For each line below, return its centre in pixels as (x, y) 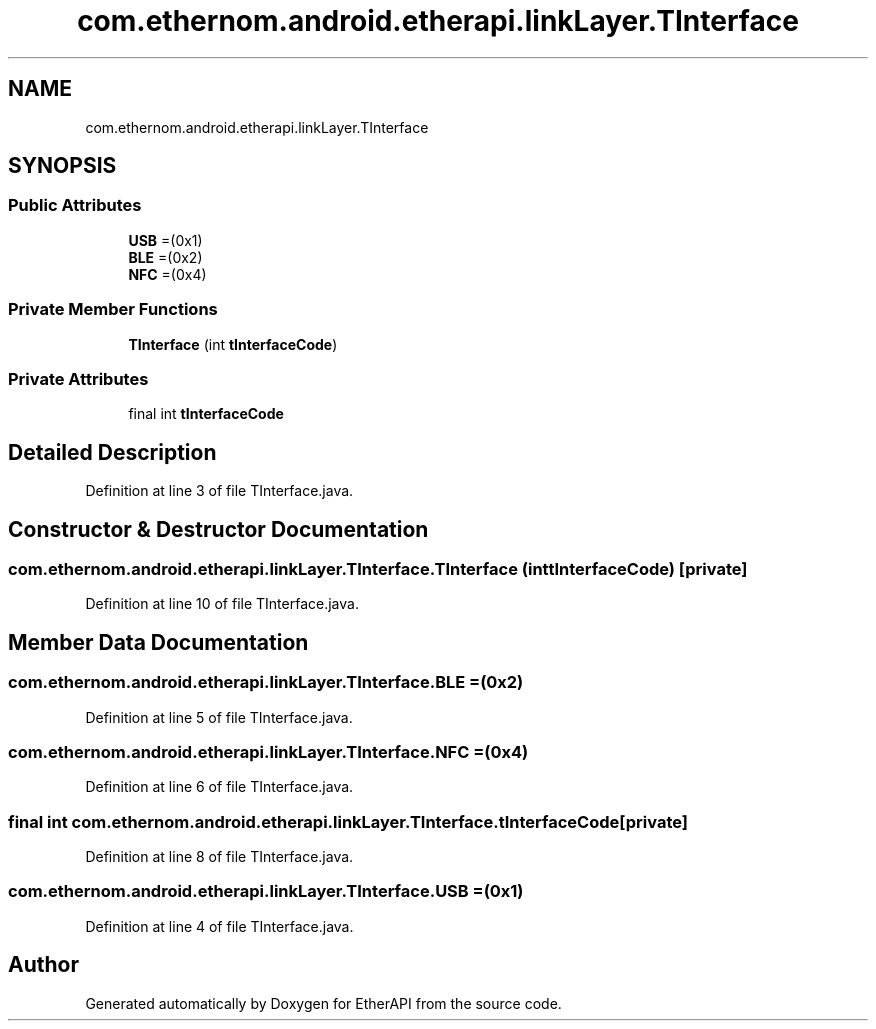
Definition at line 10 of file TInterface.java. (222, 604)
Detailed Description (112, 452)
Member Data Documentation (158, 642)
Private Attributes (78, 378)
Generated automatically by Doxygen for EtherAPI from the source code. (323, 1003)
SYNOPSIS (62, 166)
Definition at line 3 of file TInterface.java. (219, 491)
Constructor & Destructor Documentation (218, 529)
